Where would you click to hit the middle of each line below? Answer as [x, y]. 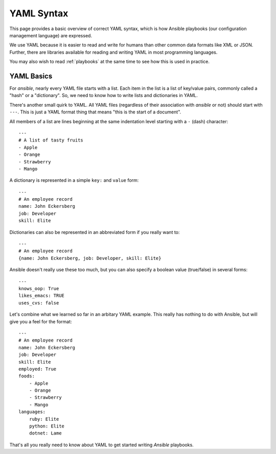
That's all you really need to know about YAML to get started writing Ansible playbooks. [101, 445]
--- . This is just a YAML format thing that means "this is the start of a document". [95, 112]
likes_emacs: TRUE [42, 296]
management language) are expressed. [51, 35]
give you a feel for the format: [41, 321]
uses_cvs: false [39, 303]
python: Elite [47, 426]
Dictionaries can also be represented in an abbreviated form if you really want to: [95, 232]
